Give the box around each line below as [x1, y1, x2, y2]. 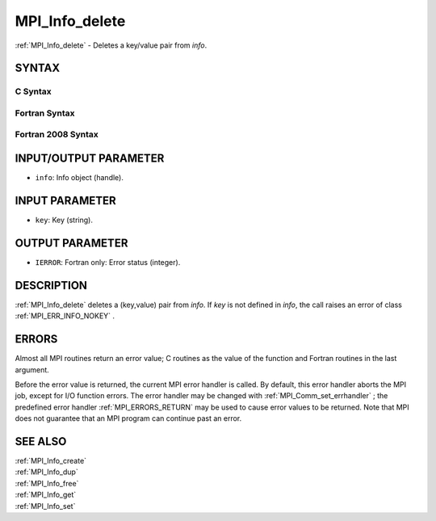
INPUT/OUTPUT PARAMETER [15, 152, 165, 166]
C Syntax [15, 86, 52, 97]
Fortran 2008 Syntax [15, 129, 99, 141]
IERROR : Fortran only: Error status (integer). [35, 257, 181, 267]
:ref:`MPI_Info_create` [15, 456, 87, 466]
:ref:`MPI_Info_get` [15, 489, 77, 500]
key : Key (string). [35, 215, 93, 225]
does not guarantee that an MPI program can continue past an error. [15, 414, 242, 423]
